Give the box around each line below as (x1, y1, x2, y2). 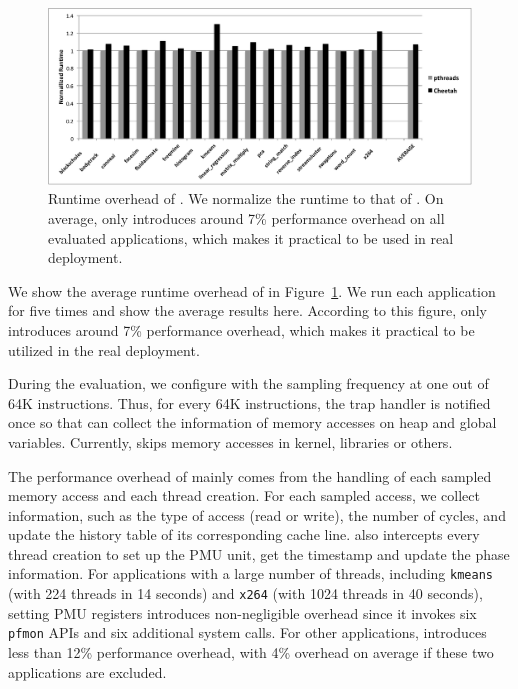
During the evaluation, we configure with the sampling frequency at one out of (8, 373, 489, 394)
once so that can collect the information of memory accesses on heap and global (8, 412, 497, 433)
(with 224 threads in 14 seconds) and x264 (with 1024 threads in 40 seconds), (8, 583, 483, 604)
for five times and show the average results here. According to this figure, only (8, 300, 487, 321)
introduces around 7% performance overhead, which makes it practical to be (8, 319, 475, 340)
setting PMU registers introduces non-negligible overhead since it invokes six (8, 602, 477, 623)
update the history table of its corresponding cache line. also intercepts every (8, 524, 480, 545)
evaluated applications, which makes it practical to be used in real (48, 227, 454, 248)
